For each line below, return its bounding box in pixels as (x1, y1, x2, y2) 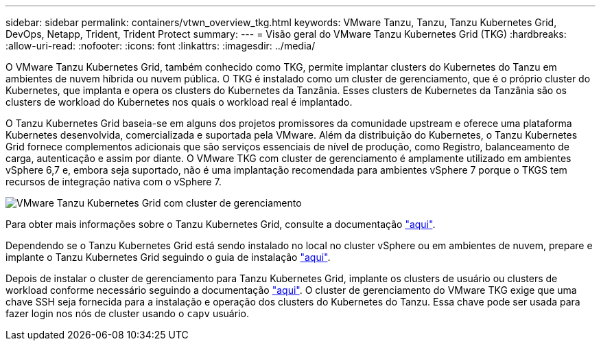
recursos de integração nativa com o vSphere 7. (5, 176, 222, 187)
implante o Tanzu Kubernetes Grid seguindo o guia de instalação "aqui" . (5, 251, 331, 263)
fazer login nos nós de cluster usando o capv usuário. (5, 308, 249, 319)
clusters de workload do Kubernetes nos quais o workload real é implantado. (5, 96, 353, 108)
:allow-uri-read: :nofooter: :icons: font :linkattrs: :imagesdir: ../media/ (5, 40, 316, 51)
